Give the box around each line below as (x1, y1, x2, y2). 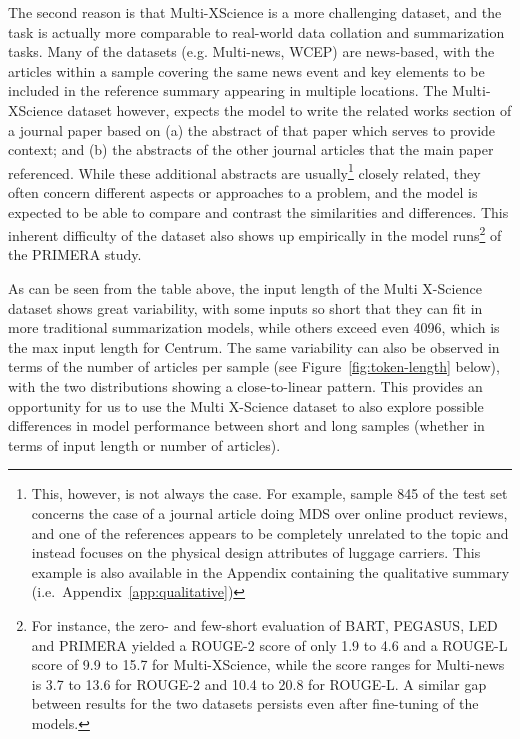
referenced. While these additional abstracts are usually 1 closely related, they (8, 159, 481, 183)
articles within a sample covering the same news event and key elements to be (8, 60, 485, 81)
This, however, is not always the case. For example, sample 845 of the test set (31, 483, 508, 504)
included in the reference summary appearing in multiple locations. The (8, 80, 448, 101)
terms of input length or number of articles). (8, 434, 281, 455)
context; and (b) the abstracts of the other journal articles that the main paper (8, 139, 494, 160)
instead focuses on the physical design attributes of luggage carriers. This (31, 542, 481, 563)
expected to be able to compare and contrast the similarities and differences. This (8, 201, 509, 222)
